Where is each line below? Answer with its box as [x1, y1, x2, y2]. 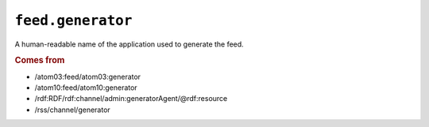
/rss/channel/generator [34, 105, 110, 114]
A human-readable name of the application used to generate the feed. [14, 39, 244, 49]
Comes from [14, 55, 65, 66]
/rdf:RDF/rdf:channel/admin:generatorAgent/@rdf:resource [34, 94, 228, 103]
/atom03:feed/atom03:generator [34, 72, 141, 81]
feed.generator [14, 12, 133, 29]
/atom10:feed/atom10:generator [34, 83, 138, 92]
